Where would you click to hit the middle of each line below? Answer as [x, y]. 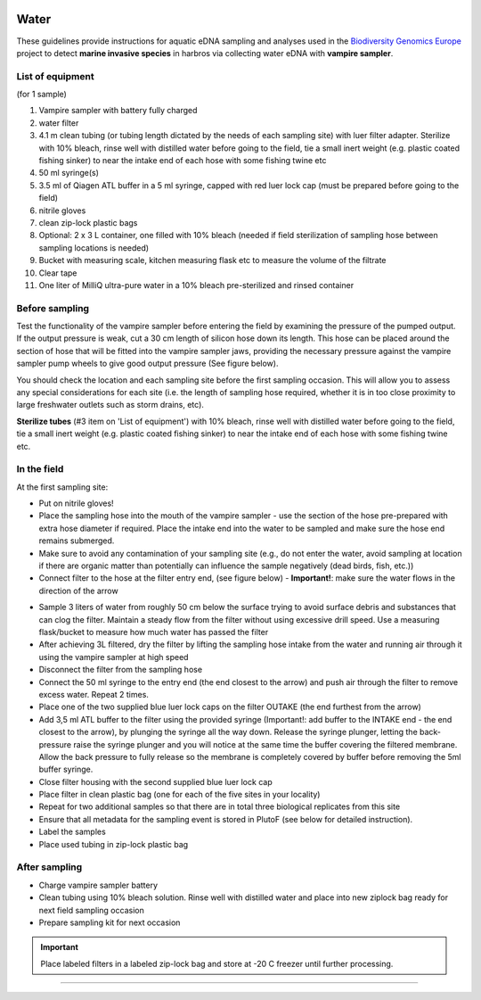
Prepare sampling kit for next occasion [110, 922]
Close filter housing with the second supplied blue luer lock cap [155, 781]
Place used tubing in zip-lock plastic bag [114, 844]
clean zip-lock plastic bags [88, 222]
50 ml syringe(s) [69, 173]
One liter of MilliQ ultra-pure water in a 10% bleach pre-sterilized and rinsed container [196, 285]
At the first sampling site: [62, 487]
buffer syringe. [66, 769]
